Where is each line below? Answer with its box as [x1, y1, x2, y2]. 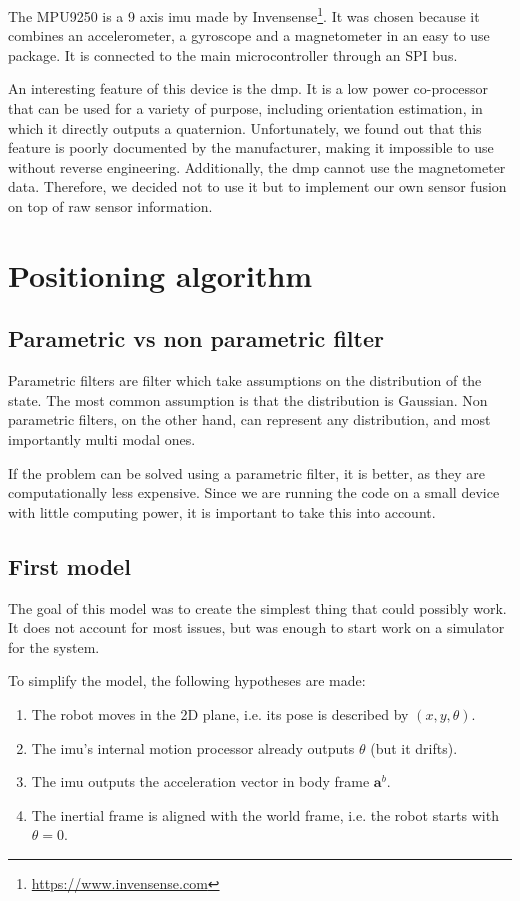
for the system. [8, 636, 100, 657]
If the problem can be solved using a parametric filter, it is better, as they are [8, 462, 485, 483]
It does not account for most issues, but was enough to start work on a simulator [8, 617, 505, 638]
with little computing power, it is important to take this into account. [8, 501, 436, 522]
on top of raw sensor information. [8, 196, 213, 216]
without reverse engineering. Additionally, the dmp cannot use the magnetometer [8, 156, 506, 177]
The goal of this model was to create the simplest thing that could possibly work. [8, 597, 507, 618]
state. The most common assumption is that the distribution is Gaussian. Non [8, 389, 488, 410]
